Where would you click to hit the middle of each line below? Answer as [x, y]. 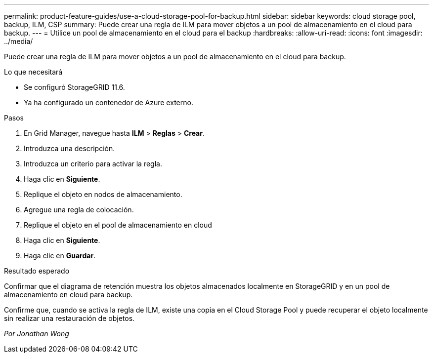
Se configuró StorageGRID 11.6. [74, 87]
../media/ [19, 41]
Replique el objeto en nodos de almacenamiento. [103, 194]
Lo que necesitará [33, 72]
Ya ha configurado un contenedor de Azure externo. [108, 102]
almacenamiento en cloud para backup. [68, 295]
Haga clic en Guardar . [60, 256]
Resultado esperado [37, 271]
